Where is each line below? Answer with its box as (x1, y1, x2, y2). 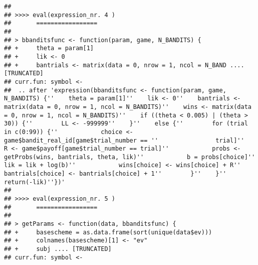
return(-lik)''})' (4, 178, 65, 186)
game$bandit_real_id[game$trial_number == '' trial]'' (4, 137, 244, 144)
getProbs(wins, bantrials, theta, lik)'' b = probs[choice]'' (4, 153, 255, 161)
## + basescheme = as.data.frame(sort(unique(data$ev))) (4, 228, 212, 236)
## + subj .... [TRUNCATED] (4, 245, 112, 253)
